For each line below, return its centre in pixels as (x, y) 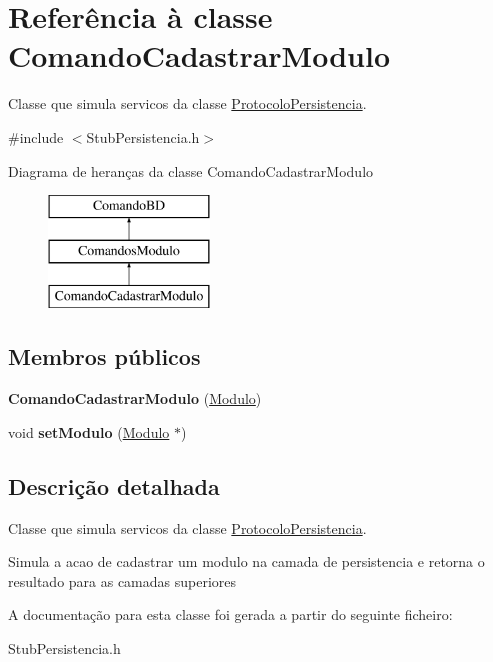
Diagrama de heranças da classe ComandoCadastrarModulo (191, 170)
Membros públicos (104, 356)
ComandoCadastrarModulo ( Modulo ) (135, 398)
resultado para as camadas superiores (122, 580)
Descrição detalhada (114, 485)
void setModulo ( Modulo (89, 431)
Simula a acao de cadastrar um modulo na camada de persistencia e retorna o (246, 561)
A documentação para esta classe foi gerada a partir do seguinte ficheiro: (230, 614)
